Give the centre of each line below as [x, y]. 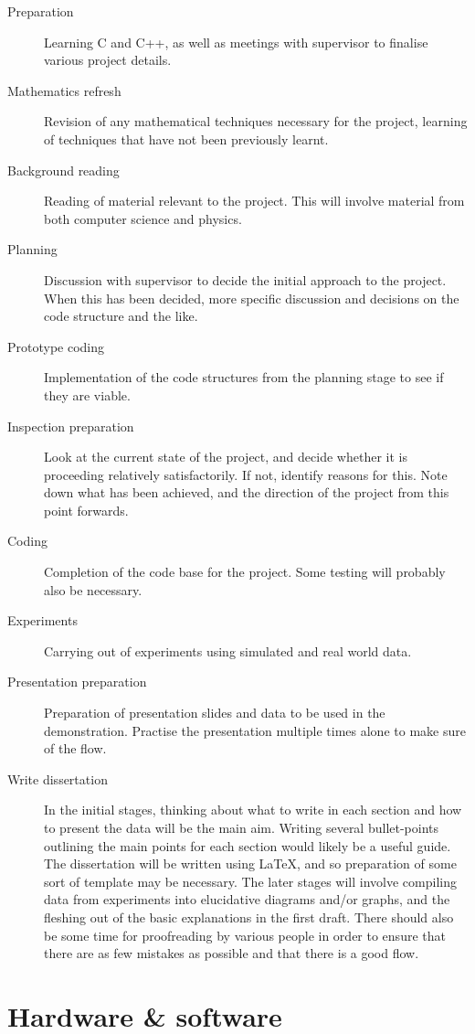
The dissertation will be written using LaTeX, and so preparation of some [250, 863]
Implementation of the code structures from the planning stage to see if [244, 377]
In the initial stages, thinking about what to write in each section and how [253, 810]
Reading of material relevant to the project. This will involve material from [254, 201]
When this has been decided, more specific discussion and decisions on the [252, 298]
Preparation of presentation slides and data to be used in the [215, 713]
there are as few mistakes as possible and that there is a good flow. [232, 953]
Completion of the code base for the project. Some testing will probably [245, 572]
